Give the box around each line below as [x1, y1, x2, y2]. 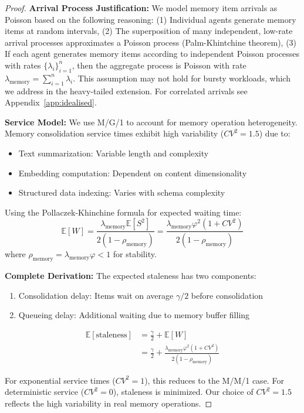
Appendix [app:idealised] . [5, 96, 97, 108]
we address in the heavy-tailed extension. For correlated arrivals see [5, 84, 248, 97]
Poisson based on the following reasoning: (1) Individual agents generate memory [5, 13, 296, 25]
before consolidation [191, 289, 264, 301]
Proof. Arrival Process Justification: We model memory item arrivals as [5, 2, 278, 13]
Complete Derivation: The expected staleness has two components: [5, 269, 256, 281]
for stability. [113, 248, 157, 260]
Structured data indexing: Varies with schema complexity [18, 186, 225, 199]
